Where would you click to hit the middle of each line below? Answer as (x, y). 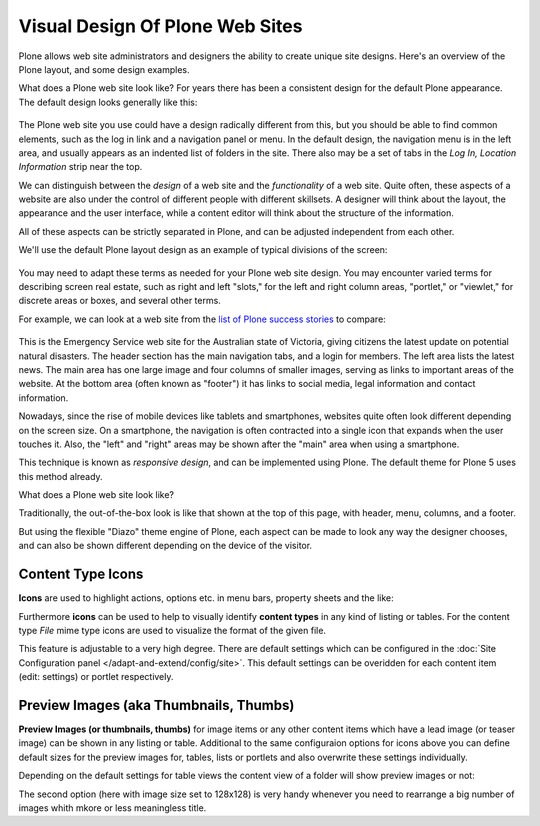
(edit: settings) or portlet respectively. (96, 677)
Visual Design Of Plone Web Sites (160, 26)
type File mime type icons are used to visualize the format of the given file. (172, 630)
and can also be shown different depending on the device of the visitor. (165, 546)
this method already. (61, 476)
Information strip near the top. (80, 167)
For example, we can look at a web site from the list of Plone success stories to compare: (202, 319)
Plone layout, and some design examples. (104, 69)
